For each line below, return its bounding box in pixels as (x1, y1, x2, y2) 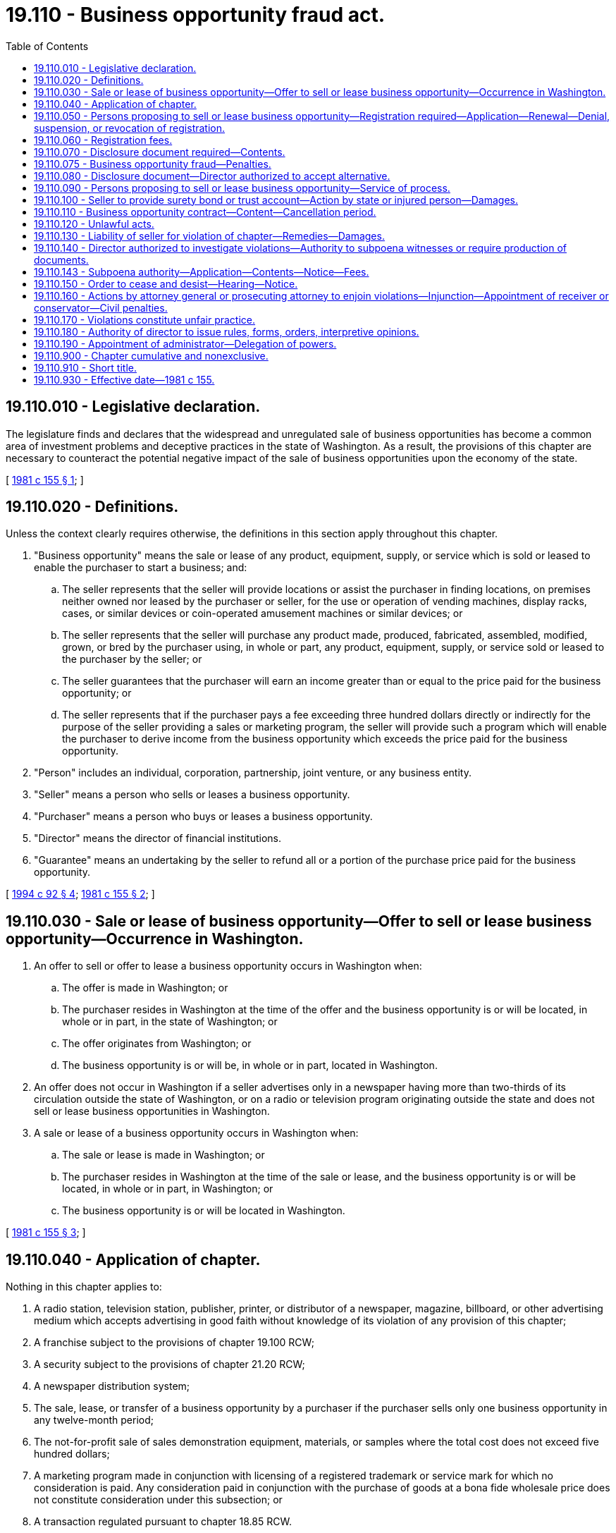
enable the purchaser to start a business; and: (34, 561, 247, 574)
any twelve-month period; (34, 1414, 154, 1427)
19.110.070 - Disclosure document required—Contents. (34, 145, 285, 158)
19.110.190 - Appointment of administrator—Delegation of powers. (34, 337, 337, 350)
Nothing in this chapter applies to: (6, 1281, 162, 1293)
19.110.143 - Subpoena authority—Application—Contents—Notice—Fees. (34, 265, 369, 278)
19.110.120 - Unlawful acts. (34, 217, 154, 230)
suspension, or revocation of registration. (34, 121, 226, 134)
